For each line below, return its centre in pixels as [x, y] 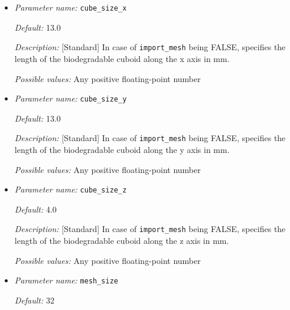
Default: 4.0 [35, 209]
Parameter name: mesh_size [66, 280]
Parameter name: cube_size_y [71, 98]
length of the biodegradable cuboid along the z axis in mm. [122, 241]
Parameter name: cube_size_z [71, 189]
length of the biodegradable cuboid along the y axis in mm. [122, 149]
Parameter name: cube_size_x [71, 7]
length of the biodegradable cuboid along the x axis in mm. [122, 58]
